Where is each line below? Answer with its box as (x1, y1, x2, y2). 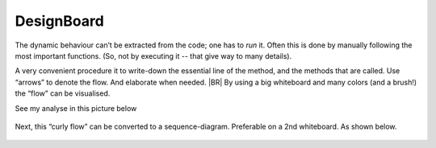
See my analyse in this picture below (15, 103, 137, 113)
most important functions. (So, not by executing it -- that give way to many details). (15, 51, 292, 60)
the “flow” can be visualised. (15, 88, 111, 98)
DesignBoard (15, 12, 104, 30)
